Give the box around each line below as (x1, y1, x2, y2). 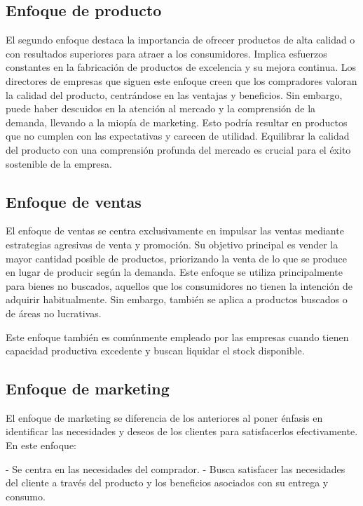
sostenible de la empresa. (6, 156, 112, 171)
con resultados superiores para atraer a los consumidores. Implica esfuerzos (6, 46, 327, 60)
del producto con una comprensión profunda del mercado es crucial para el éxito (6, 142, 351, 157)
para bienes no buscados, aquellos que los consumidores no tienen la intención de (6, 278, 352, 293)
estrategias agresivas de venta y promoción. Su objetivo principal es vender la (6, 237, 338, 251)
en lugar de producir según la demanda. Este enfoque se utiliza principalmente (6, 265, 343, 279)
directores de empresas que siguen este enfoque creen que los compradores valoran (6, 73, 357, 88)
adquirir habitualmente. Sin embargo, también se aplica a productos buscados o (6, 292, 348, 307)
